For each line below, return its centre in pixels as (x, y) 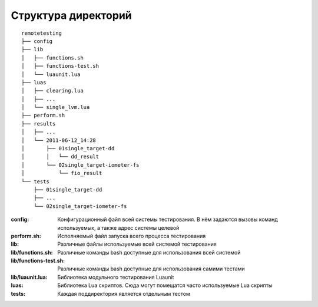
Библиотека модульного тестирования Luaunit (116, 277)
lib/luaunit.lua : (29, 277)
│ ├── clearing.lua (52, 91)
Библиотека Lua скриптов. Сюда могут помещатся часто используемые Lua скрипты (165, 285)
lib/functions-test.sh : (38, 261)
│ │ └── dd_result (60, 157)
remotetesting (42, 33)
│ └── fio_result (62, 173)
